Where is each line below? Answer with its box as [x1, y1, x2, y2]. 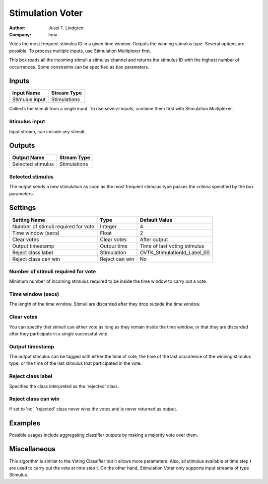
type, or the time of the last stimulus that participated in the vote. [9, 360, 142, 366]
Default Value [139, 216, 173, 223]
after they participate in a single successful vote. [9, 330, 109, 336]
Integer [100, 223, 117, 230]
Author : [9, 25, 26, 31]
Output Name [12, 154, 45, 161]
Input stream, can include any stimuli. [9, 128, 86, 134]
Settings [9, 204, 36, 212]
